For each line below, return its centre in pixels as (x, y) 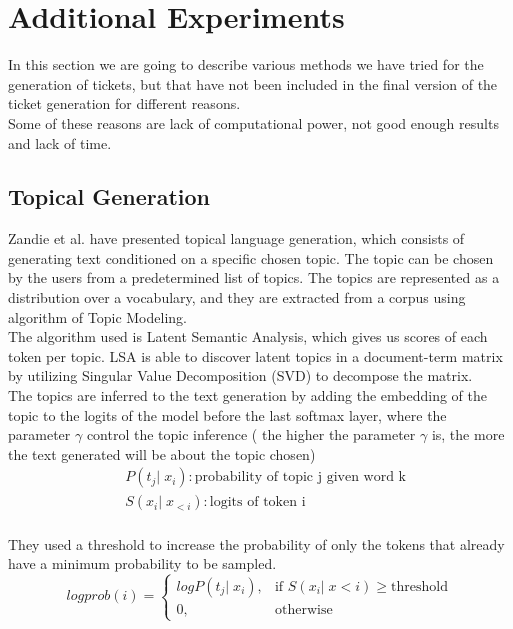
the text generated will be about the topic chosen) (162, 453)
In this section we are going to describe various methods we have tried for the (246, 64)
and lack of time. (60, 142)
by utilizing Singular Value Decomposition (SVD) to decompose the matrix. (240, 375)
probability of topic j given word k (300, 477)
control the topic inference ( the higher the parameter (251, 434)
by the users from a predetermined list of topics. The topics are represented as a (254, 277)
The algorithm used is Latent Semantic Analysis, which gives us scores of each (248, 336)
